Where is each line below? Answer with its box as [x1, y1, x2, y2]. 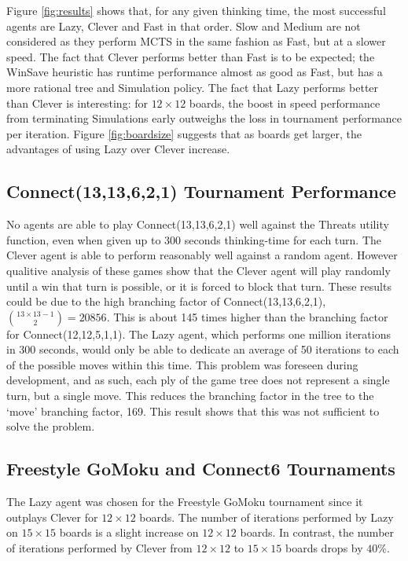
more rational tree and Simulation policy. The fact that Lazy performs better [6, 79, 379, 95]
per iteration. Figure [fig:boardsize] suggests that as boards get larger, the [6, 125, 362, 141]
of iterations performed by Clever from [6, 539, 193, 555]
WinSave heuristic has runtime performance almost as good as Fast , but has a [6, 64, 383, 80]
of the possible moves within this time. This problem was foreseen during [6, 356, 358, 372]
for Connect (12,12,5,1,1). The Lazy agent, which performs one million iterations [6, 325, 391, 342]
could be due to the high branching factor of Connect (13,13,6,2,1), [6, 293, 326, 310]
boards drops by [285, 539, 363, 555]
